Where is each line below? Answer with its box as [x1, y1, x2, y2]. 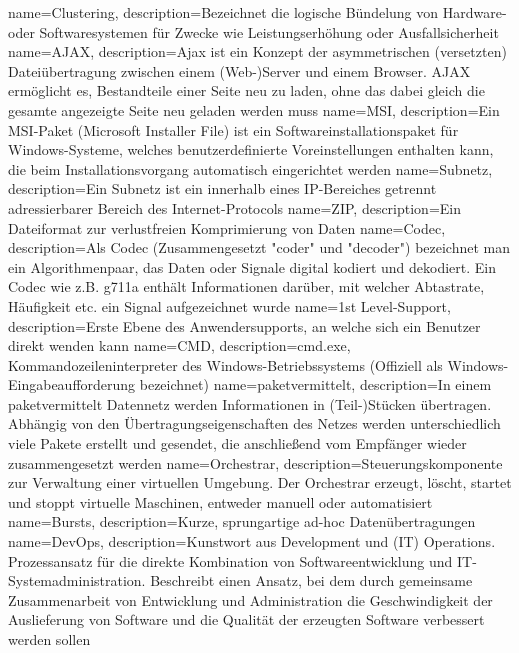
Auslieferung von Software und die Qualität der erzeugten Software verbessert [8, 609, 485, 630]
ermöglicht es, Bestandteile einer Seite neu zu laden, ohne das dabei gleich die [8, 80, 485, 101]
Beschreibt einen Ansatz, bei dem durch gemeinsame [150, 570, 473, 591]
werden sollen [8, 629, 91, 649]
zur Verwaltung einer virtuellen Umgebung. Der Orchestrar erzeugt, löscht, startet [8, 472, 512, 493]
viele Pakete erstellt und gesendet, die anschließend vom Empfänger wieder [8, 433, 467, 454]
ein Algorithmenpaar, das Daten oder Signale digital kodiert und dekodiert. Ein [8, 256, 497, 277]
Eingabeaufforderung [8, 374, 136, 395]
